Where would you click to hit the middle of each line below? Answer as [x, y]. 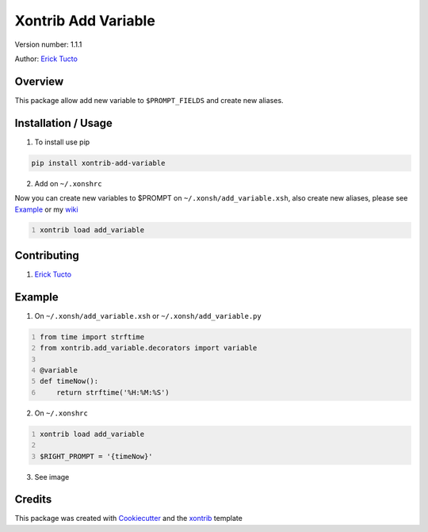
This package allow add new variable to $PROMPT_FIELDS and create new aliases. [149, 100]
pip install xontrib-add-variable [98, 163]
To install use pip [62, 142]
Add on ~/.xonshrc [68, 183]
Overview [39, 81]
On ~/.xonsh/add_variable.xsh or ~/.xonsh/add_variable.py [148, 316]
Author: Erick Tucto [46, 59]
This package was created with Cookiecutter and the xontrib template [129, 519]
